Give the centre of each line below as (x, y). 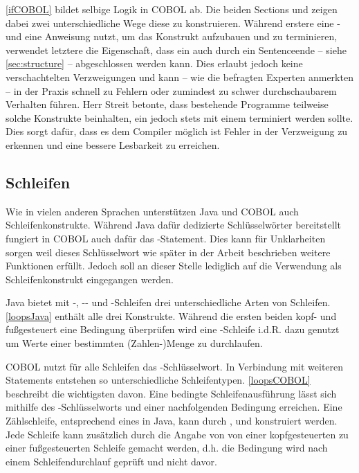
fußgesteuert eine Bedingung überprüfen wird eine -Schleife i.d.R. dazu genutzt (173, 329)
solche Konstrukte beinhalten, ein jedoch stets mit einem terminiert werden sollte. (179, 117)
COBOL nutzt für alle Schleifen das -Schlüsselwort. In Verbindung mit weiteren (175, 366)
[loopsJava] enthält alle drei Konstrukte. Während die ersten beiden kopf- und (171, 315)
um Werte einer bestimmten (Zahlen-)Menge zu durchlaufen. (134, 343)
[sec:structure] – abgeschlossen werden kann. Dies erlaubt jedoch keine (154, 63)
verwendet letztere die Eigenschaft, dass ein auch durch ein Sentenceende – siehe (176, 50)
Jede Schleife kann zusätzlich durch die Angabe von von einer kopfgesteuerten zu (177, 434)
